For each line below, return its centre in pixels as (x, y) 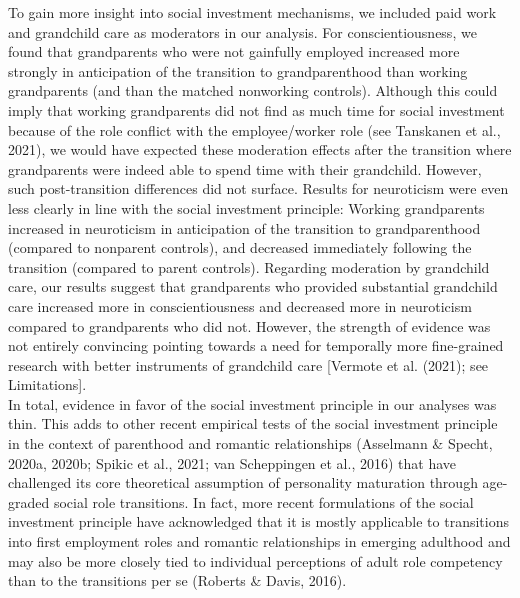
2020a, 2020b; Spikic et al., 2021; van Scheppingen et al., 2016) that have (232, 462)
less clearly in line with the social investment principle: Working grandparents (246, 207)
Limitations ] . (47, 384)
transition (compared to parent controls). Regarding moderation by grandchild (249, 266)
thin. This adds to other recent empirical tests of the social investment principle (253, 423)
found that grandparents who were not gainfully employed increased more (234, 51)
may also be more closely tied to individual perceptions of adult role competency (255, 560)
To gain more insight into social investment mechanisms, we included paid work (252, 12)
